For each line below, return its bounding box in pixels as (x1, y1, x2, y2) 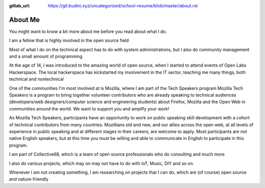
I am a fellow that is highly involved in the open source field (9, 37, 129, 44)
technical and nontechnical (9, 76, 64, 82)
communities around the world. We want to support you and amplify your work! (9, 106, 169, 111)
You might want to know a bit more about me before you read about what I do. (9, 28, 167, 34)
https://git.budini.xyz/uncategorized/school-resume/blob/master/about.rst (48, 3, 198, 8)
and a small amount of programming (9, 54, 83, 59)
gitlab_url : (9, 3, 30, 8)
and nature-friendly (9, 176, 49, 182)
